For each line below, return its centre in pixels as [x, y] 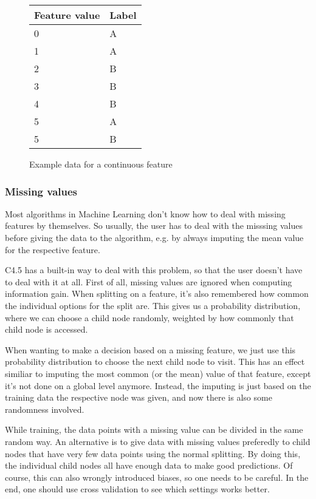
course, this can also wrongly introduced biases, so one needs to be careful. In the [157, 477]
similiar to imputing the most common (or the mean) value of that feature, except [158, 373]
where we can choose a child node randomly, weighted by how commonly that [149, 317]
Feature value [67, 15]
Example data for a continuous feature [101, 164]
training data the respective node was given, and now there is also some [139, 397]
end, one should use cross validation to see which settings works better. [137, 489]
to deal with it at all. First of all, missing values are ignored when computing [149, 281]
